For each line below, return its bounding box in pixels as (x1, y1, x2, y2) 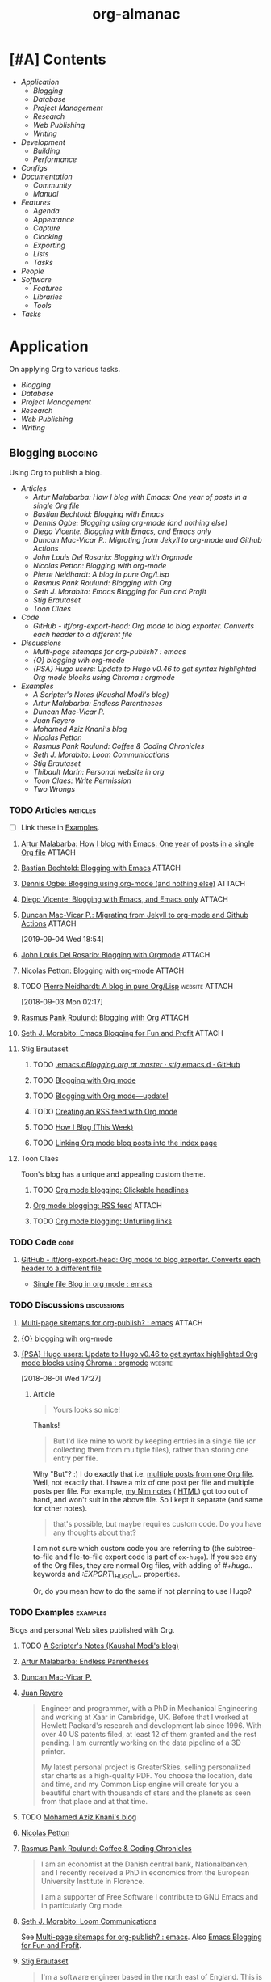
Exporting (32, 240, 65, 250)
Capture (32, 223, 60, 233)
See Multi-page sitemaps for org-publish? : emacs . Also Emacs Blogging (20, 1932, 263, 1942)
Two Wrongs (32, 784, 76, 793)
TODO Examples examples (9, 1607, 107, 1618)
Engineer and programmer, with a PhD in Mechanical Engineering (40, 1703, 258, 1713)
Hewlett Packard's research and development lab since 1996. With (40, 1720, 262, 1731)
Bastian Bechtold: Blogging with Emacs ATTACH (20, 863, 181, 873)
